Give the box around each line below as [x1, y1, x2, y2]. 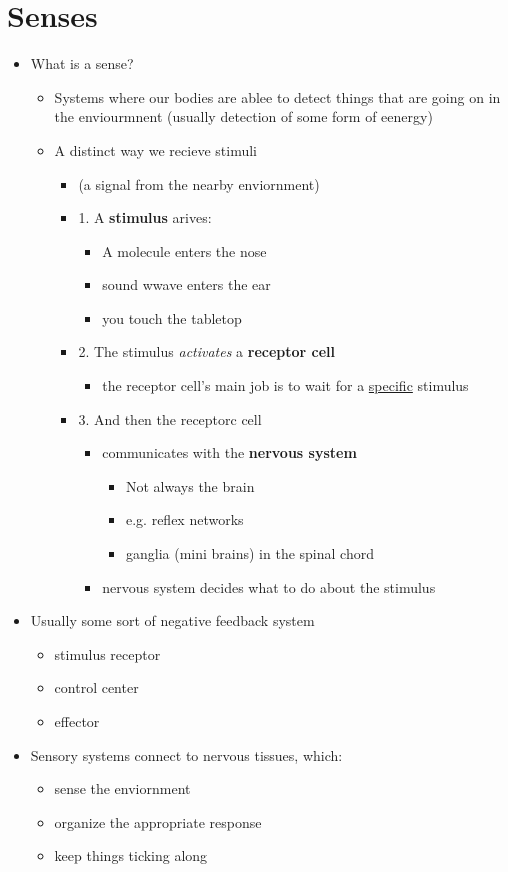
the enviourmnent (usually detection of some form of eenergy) [54, 106, 433, 127]
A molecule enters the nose [102, 240, 267, 261]
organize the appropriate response [54, 811, 262, 832]
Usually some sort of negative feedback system [30, 610, 315, 631]
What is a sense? [30, 53, 134, 74]
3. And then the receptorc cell [78, 408, 262, 429]
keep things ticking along [54, 845, 208, 866]
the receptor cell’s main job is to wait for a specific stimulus [102, 375, 469, 396]
